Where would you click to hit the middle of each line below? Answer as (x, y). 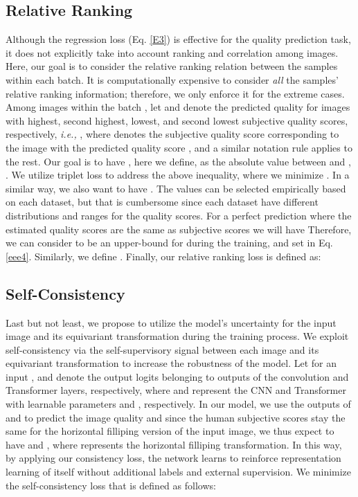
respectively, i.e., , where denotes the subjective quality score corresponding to (172, 134)
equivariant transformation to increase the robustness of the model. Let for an (171, 363)
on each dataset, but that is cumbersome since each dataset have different (162, 202)
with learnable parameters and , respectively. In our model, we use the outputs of (178, 404)
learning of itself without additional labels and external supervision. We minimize (179, 472)
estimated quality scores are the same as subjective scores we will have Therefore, (179, 229)
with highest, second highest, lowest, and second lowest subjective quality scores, (177, 120)
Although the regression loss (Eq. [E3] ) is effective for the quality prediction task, (178, 39)
